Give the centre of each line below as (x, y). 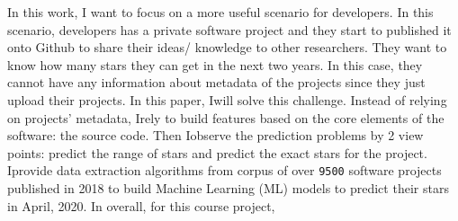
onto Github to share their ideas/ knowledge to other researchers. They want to (227, 47)
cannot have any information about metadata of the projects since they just (216, 82)
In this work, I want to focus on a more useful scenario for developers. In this (220, 12)
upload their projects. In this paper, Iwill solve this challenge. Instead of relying (227, 99)
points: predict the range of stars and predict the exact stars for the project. (217, 152)
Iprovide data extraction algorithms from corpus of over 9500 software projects (225, 170)
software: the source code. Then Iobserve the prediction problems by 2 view (216, 135)
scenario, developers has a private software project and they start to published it (229, 29)
